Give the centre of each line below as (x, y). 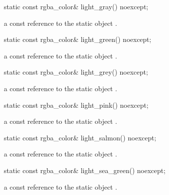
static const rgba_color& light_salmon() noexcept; (80, 137)
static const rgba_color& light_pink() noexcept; (76, 105)
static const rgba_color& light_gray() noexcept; (76, 6)
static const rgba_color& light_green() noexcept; (78, 39)
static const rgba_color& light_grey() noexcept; (76, 72)
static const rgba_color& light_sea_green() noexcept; (85, 170)
